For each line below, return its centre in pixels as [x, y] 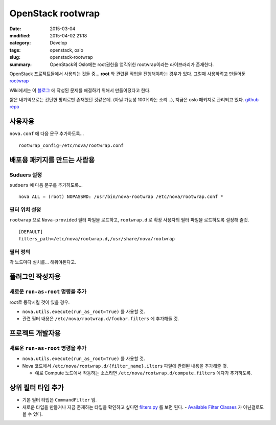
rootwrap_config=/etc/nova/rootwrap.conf [71, 145]
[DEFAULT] [31, 232]
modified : [20, 35]
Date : [15, 29]
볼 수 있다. [32, 414]
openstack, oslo [67, 50]
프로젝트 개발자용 [35, 333]
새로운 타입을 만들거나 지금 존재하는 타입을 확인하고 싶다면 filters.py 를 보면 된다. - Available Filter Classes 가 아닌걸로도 [143, 407]
